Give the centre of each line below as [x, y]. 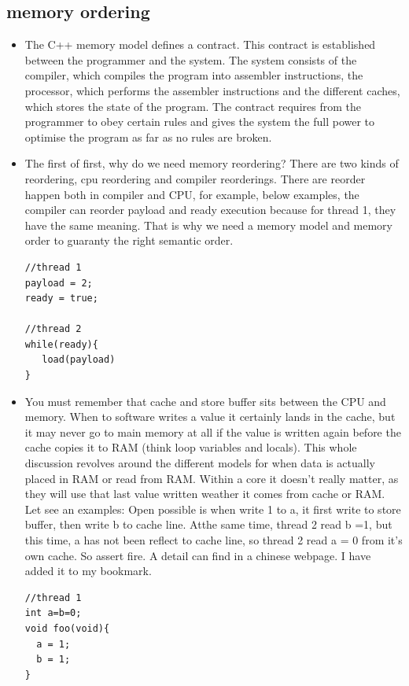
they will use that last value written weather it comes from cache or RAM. [205, 494]
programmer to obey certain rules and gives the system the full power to [200, 122]
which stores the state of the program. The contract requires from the [193, 106]
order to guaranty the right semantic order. [129, 240]
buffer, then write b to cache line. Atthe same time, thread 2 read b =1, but [208, 524]
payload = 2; [59, 283]
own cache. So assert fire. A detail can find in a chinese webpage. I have [198, 555]
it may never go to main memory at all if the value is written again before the [213, 432]
